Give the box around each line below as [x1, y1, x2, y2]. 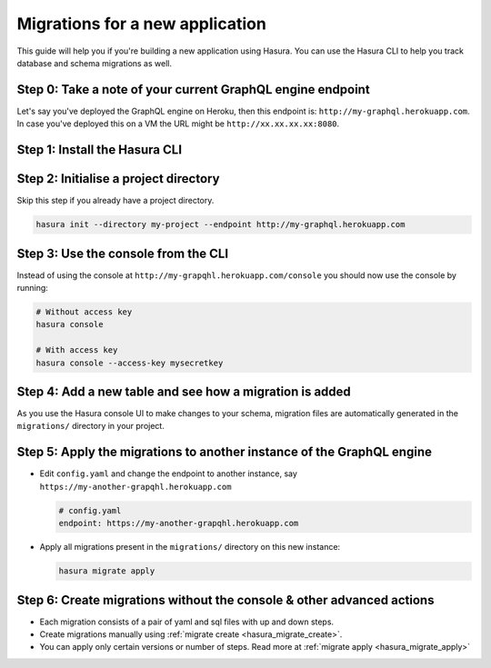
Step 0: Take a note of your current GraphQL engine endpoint [16, 82, 370, 97]
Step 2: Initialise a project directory [16, 171, 220, 186]
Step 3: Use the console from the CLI [16, 245, 229, 261]
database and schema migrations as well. [16, 57, 173, 68]
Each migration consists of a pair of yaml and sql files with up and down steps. [39, 616, 335, 627]
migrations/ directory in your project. [16, 421, 165, 432]
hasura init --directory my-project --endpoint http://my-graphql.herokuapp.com [35, 219, 406, 230]
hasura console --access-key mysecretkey [35, 357, 224, 368]
